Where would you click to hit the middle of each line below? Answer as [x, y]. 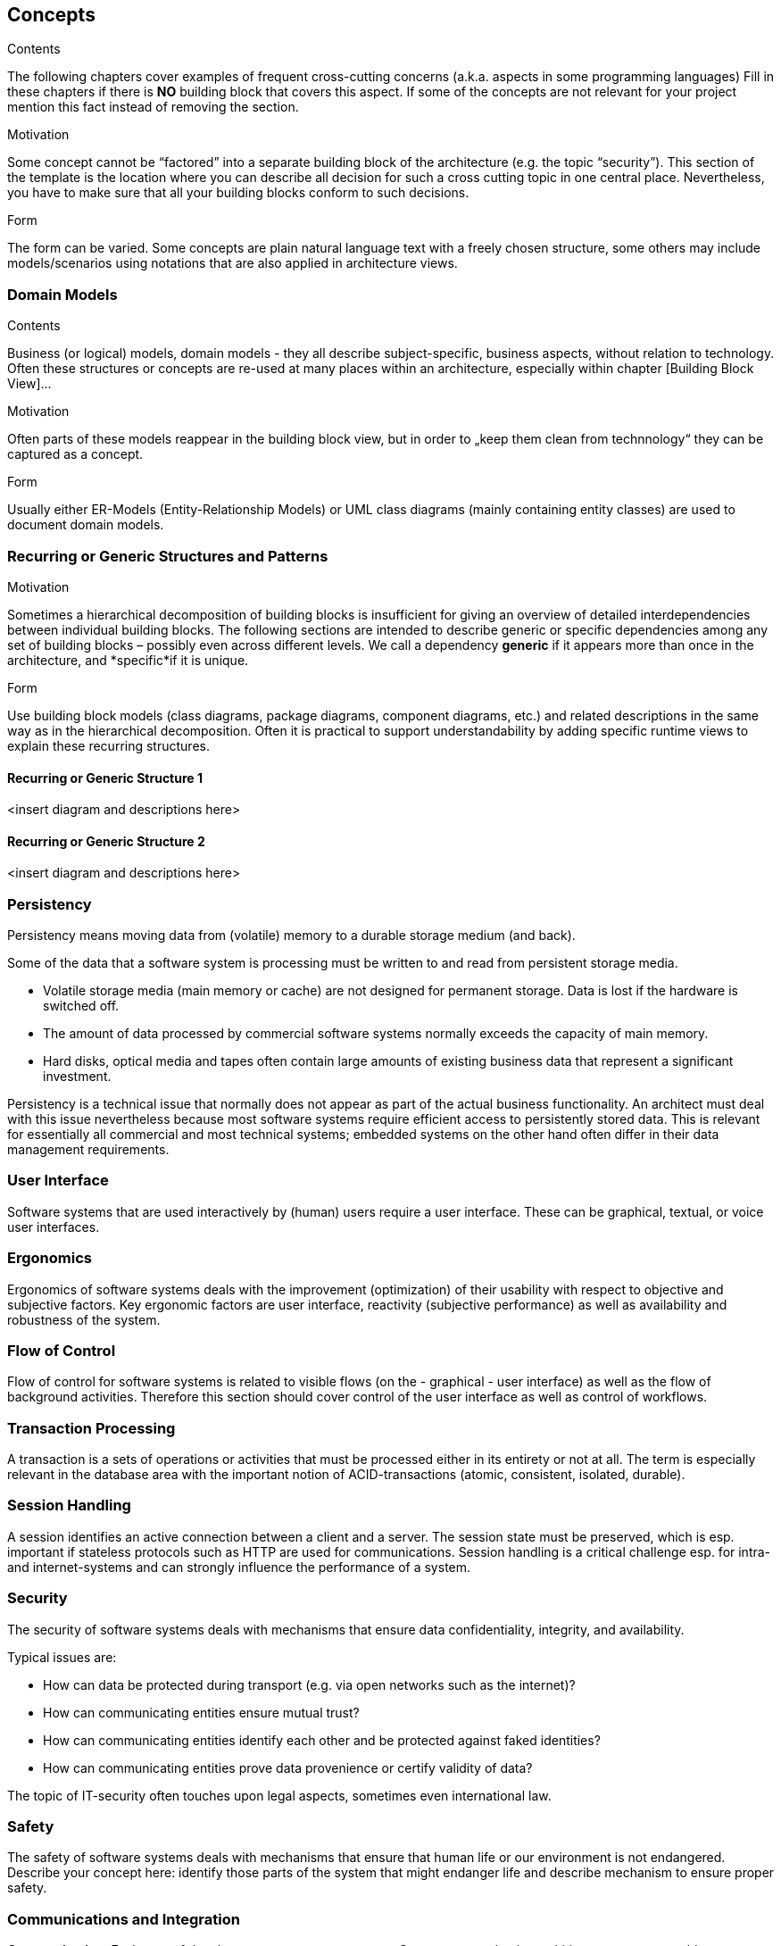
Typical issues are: [62, 1657]
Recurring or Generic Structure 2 [106, 841]
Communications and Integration [124, 1919]
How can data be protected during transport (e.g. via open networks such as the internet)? [309, 1684]
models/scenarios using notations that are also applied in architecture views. [233, 263]
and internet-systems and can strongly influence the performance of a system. [239, 1567]
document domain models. [86, 525]
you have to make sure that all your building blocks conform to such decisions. [238, 193]
